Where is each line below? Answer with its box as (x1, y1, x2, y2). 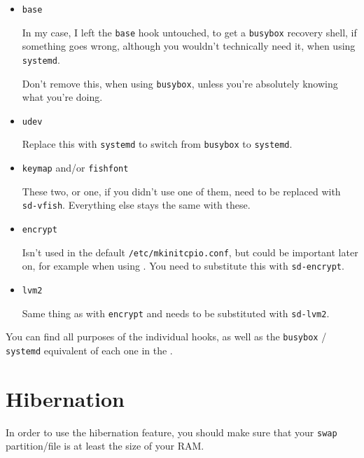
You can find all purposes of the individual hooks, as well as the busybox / (6, 329, 327, 344)
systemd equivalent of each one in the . (6, 342, 173, 357)
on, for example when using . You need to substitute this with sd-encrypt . (22, 258, 344, 273)
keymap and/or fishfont (22, 160, 129, 175)
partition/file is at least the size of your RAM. (6, 438, 204, 453)
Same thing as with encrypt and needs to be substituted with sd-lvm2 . (22, 305, 330, 320)
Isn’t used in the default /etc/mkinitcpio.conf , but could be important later (22, 244, 358, 259)
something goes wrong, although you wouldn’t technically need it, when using (22, 39, 356, 53)
